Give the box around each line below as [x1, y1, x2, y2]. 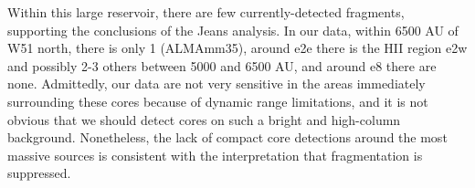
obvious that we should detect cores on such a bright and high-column [7, 110, 401, 129]
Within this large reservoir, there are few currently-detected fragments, [7, 3, 405, 21]
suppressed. [7, 163, 71, 183]
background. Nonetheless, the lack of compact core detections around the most [7, 128, 448, 147]
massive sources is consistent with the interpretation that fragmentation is [7, 145, 423, 164]
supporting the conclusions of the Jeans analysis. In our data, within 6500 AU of [7, 20, 459, 39]
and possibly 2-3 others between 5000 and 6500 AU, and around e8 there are [7, 56, 437, 75]
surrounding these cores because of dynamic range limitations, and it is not [7, 91, 428, 110]
